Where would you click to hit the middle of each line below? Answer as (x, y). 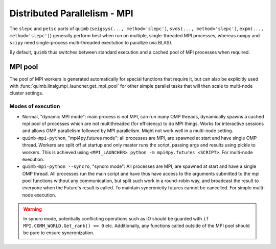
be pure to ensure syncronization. (59, 233)
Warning (32, 209)
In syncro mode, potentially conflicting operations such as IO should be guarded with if (116, 218)
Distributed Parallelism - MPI (71, 13)
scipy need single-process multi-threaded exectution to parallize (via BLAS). (91, 43)
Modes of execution (35, 106)
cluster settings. (26, 93)
